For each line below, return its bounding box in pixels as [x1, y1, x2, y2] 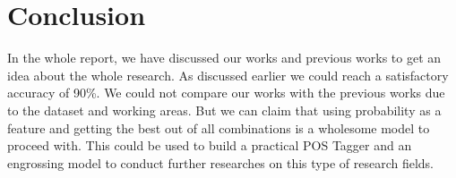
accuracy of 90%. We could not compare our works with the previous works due [7, 83, 445, 102]
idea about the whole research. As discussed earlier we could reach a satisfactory [7, 65, 449, 84]
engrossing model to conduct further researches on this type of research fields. [7, 153, 434, 172]
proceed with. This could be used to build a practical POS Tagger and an [7, 136, 412, 155]
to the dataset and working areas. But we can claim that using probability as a [7, 100, 442, 119]
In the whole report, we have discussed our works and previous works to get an [7, 48, 442, 67]
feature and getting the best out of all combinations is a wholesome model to [7, 118, 430, 137]
